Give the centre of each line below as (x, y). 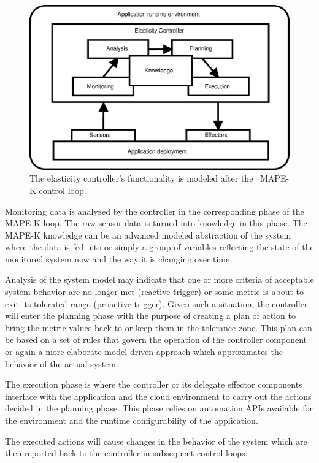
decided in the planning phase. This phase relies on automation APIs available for (159, 408)
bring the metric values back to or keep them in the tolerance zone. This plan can (159, 327)
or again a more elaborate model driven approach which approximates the (144, 352)
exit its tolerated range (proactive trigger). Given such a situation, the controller (156, 303)
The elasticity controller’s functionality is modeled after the (141, 178)
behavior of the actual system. (62, 363)
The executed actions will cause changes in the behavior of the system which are (156, 441)
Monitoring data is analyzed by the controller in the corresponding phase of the (155, 211)
